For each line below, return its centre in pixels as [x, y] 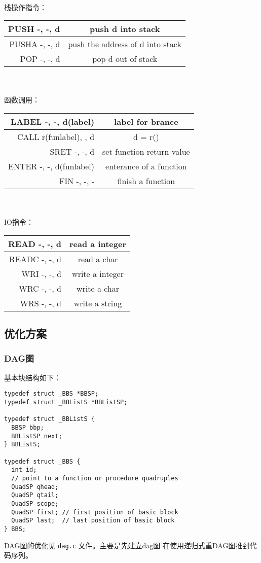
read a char [98, 259]
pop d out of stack [125, 59]
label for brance [146, 121]
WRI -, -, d [41, 273]
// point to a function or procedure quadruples [95, 478]
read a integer [98, 243]
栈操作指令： [25, 7]
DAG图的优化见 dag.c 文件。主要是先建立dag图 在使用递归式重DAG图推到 [127, 545]
